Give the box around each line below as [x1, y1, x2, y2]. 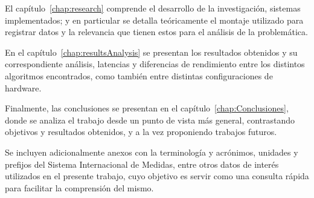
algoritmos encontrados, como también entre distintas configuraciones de [5, 69, 273, 82]
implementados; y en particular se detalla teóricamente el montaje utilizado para [5, 13, 304, 26]
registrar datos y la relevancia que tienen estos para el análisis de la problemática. [5, 25, 308, 38]
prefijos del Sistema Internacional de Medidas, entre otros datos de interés [5, 157, 279, 170]
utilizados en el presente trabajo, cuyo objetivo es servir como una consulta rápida [5, 170, 309, 182]
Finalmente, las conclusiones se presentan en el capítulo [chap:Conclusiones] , [5, 102, 289, 114]
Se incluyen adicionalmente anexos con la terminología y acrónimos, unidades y [5, 145, 298, 158]
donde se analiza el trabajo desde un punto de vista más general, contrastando [5, 113, 295, 126]
